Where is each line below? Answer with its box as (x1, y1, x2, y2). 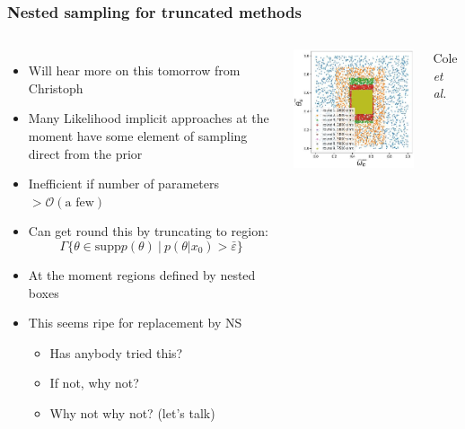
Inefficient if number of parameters (28, 174, 219, 193)
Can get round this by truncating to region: (28, 222, 268, 241)
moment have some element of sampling (28, 127, 248, 144)
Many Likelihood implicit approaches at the (28, 109, 269, 127)
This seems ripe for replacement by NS (28, 313, 242, 332)
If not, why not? (49, 373, 139, 392)
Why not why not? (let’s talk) (49, 403, 215, 422)
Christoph (28, 78, 83, 97)
